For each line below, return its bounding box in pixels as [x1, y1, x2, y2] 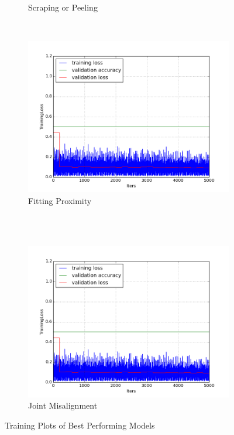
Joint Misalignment [28, 399, 98, 412]
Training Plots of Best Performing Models [5, 419, 155, 431]
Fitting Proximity [28, 194, 92, 206]
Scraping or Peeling [28, 1, 98, 13]
